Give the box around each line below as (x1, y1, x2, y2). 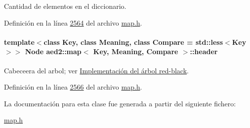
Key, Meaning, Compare (93, 46, 178, 57)
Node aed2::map (25, 46, 82, 57)
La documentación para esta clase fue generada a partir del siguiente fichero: (4, 98, 236, 108)
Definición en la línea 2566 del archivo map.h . (4, 82, 142, 92)
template (4, 36, 35, 47)
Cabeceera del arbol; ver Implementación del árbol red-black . (4, 65, 189, 75)
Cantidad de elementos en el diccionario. (4, 1, 126, 11)
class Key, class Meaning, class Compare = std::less (43, 36, 223, 47)
